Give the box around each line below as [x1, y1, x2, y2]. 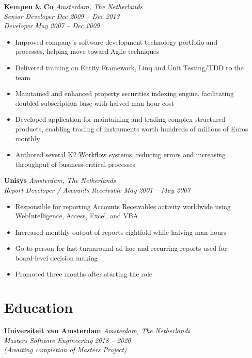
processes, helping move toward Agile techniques [15, 46, 159, 56]
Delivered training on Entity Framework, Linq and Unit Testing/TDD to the [15, 62, 244, 72]
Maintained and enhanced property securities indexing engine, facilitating [15, 88, 234, 98]
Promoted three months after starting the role [15, 269, 152, 279]
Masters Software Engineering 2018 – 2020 [4, 335, 131, 345]
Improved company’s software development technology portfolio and [15, 36, 218, 47]
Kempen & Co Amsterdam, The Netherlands [4, 1, 143, 11]
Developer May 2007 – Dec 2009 [4, 20, 100, 31]
